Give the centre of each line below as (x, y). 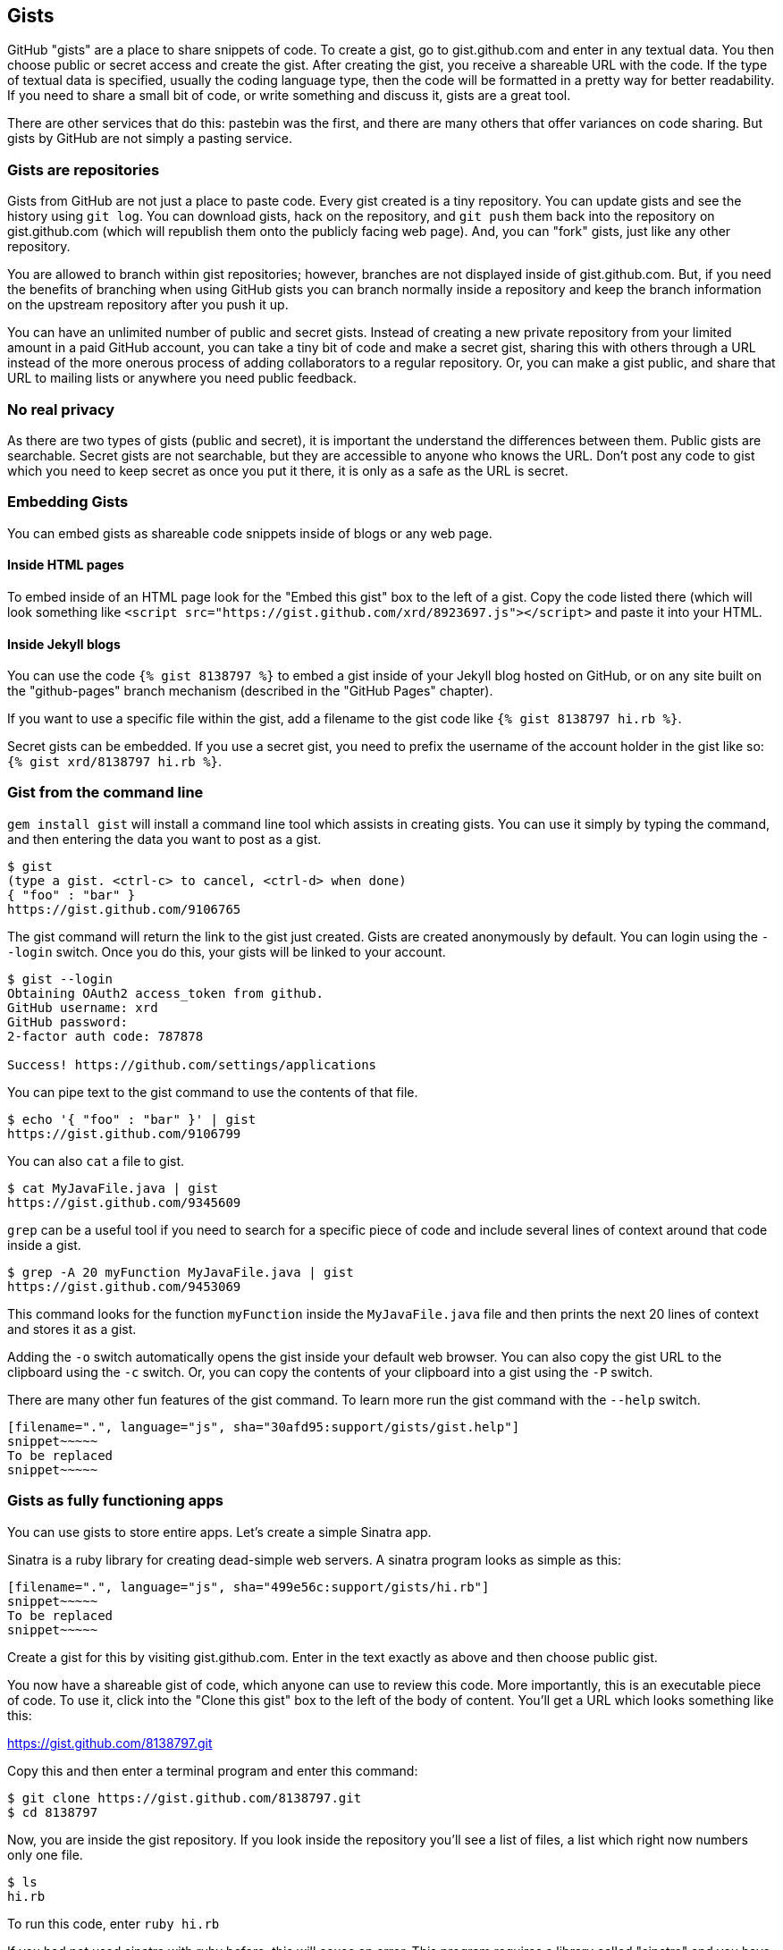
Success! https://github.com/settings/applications (192, 1064)
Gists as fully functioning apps (116, 1501)
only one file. (45, 1854)
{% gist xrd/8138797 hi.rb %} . (115, 762)
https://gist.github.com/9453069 (124, 1286)
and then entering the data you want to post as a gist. (164, 839)
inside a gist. (44, 1245)
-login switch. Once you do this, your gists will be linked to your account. (227, 951)
